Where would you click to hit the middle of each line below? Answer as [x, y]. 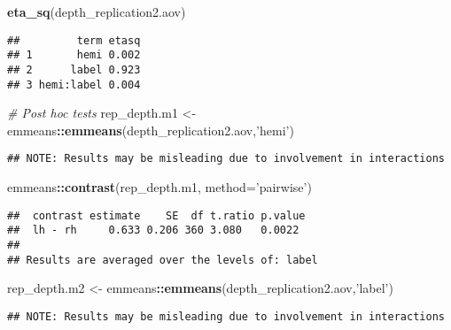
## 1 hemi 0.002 [74, 55]
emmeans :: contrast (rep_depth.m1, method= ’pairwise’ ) [159, 187]
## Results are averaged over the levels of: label [163, 260]
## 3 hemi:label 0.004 [74, 84]
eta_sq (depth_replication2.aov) [97, 12]
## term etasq [74, 40]
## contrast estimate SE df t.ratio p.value [156, 215]
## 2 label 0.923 [74, 69]
